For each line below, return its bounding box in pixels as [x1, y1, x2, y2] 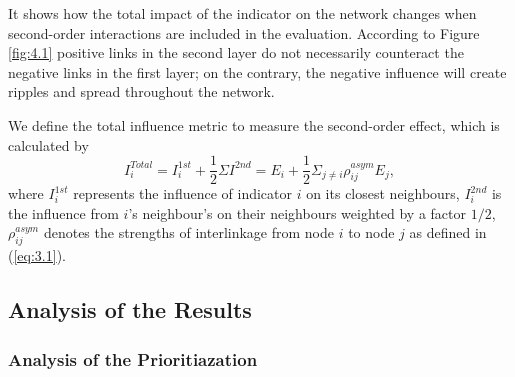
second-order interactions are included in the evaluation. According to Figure [8, 22, 480, 43]
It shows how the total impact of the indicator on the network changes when [8, 3, 477, 23]
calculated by [8, 134, 89, 155]
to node [348, 222, 395, 243]
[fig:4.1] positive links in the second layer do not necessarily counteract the [8, 42, 464, 63]
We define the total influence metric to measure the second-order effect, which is [8, 114, 500, 135]
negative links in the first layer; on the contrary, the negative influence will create [8, 61, 507, 82]
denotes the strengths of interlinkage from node [43, 222, 334, 243]
